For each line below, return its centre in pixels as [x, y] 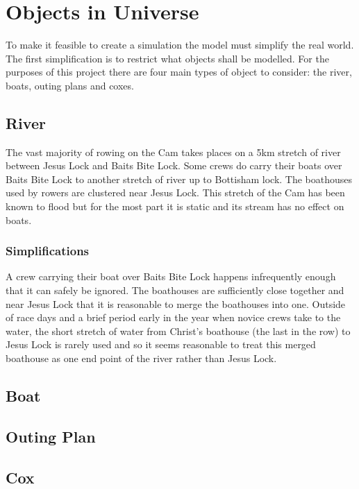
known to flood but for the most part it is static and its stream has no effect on [175, 206]
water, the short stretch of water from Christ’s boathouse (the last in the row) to [178, 331]
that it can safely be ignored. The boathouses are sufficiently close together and [175, 290]
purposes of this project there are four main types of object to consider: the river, [179, 72]
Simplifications [48, 251]
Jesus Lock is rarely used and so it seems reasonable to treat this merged [161, 344]
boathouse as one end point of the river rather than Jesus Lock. [141, 358]
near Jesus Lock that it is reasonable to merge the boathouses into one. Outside [176, 303]
